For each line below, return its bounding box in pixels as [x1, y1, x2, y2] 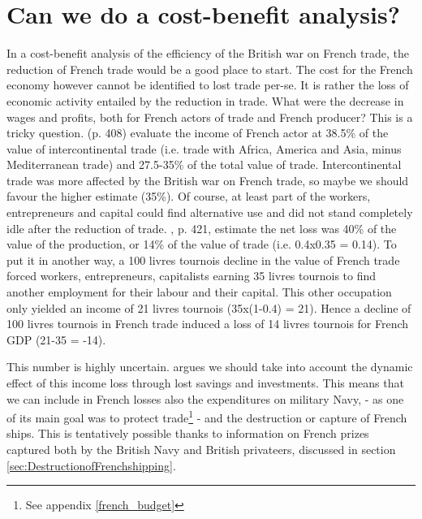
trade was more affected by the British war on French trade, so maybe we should [6, 171, 409, 188]
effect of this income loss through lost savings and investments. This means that [6, 374, 404, 391]
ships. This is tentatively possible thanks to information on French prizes [6, 425, 369, 442]
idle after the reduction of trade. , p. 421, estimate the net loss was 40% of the [6, 219, 397, 236]
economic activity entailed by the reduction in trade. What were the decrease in [6, 92, 404, 109]
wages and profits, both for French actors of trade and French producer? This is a [6, 108, 413, 125]
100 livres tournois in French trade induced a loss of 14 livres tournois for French [6, 315, 409, 332]
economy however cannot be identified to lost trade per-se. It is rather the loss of [6, 76, 409, 93]
